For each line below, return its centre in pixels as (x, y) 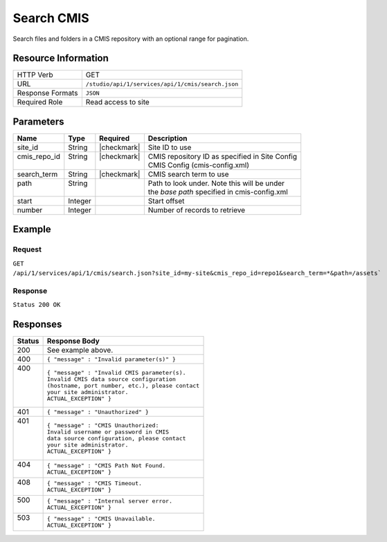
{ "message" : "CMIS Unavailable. (101, 519)
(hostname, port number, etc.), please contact (123, 385)
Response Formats (47, 93)
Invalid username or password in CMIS (108, 432)
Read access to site (118, 102)
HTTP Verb (35, 75)
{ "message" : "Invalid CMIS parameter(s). (116, 372)
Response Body (73, 341)
